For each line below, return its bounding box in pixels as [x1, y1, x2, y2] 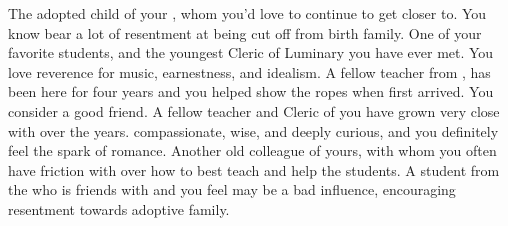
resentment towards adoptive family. [8, 198, 230, 219]
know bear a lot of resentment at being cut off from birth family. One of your [8, 22, 482, 43]
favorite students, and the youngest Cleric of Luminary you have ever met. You [8, 42, 494, 63]
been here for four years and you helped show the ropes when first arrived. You [8, 81, 494, 102]
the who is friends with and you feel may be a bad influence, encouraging [8, 179, 456, 200]
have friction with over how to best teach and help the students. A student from [8, 159, 500, 180]
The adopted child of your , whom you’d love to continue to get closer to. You [8, 3, 487, 23]
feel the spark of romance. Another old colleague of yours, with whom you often [8, 140, 497, 161]
